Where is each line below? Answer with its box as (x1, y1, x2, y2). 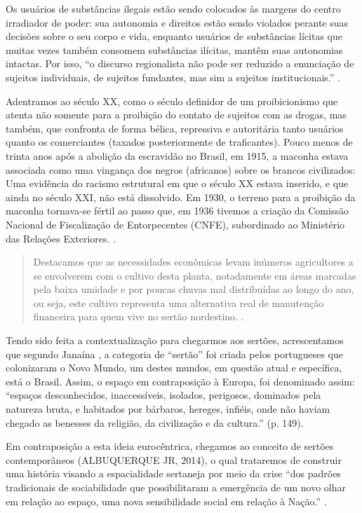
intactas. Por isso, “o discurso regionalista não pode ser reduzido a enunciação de (6, 56, 354, 71)
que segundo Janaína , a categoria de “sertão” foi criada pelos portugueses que (6, 346, 344, 361)
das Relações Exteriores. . (6, 231, 116, 245)
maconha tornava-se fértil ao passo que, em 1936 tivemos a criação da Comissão (6, 203, 349, 218)
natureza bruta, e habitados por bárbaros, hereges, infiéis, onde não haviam (6, 402, 330, 416)
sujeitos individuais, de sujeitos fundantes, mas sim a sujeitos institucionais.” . (6, 69, 340, 84)
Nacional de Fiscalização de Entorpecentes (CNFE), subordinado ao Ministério (6, 217, 345, 231)
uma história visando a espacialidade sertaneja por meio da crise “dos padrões (6, 466, 341, 481)
